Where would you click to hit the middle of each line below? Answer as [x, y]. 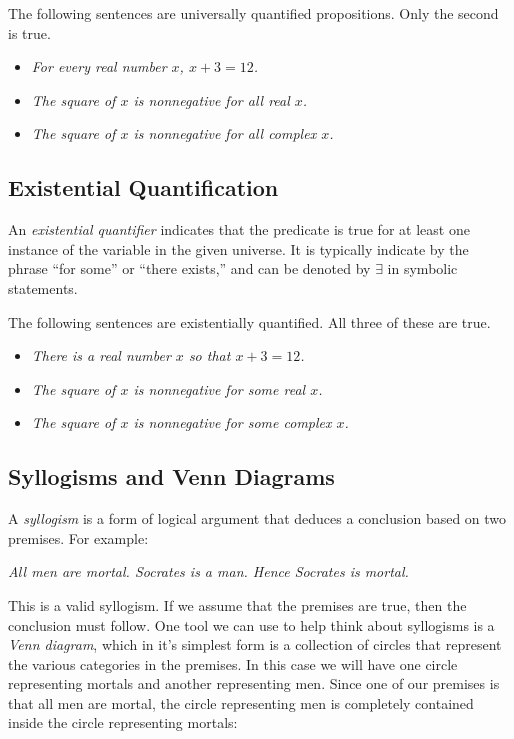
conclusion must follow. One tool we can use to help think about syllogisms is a [251, 624]
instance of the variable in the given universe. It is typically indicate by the [238, 248]
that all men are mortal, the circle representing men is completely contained [241, 702]
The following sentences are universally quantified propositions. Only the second [253, 13]
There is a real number [101, 355]
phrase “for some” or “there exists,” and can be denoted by [189, 268]
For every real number [99, 66]
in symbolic [422, 268]
